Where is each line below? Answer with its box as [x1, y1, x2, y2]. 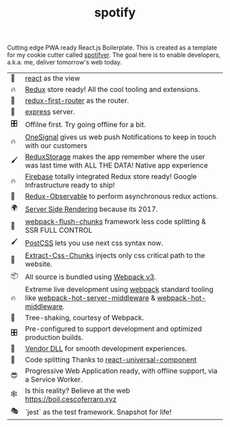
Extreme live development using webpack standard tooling [25, 285, 214, 295]
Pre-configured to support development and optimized [25, 324, 203, 334]
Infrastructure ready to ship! [25, 181, 115, 190]
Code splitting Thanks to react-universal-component [25, 355, 197, 365]
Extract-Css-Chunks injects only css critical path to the [25, 251, 205, 260]
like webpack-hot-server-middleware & [25, 293, 156, 303]
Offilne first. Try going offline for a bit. [25, 119, 146, 129]
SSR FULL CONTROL [25, 225, 92, 235]
